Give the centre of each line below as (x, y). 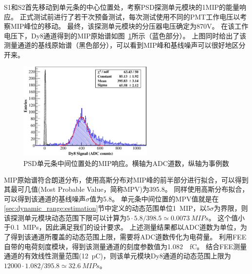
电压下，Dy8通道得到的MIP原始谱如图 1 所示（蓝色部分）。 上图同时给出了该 (125, 35)
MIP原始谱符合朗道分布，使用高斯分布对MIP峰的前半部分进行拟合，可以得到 (126, 179)
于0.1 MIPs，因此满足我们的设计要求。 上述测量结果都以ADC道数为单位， (122, 227)
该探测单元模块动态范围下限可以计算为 (65, 217)
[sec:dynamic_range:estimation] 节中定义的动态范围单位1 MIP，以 (105, 208)
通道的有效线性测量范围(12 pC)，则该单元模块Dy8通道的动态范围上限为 (117, 256)
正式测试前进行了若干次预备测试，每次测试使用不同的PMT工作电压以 (130, 16)
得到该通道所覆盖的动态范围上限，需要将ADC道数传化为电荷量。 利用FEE (128, 237)
